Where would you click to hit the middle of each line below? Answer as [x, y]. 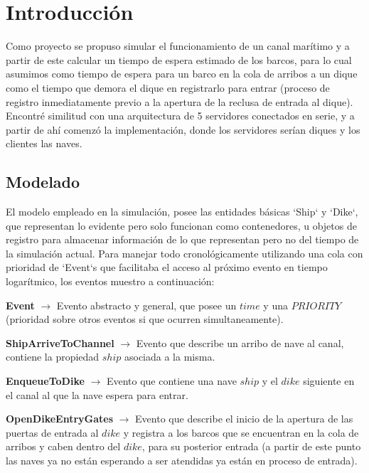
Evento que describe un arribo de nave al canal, [240, 342]
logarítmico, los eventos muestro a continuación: [110, 281]
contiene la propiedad [53, 357]
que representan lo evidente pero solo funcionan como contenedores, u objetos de [181, 225]
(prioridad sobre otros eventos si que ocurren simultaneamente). [145, 319]
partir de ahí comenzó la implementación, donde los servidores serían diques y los [183, 129]
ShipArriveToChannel [60, 342]
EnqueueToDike [45, 381]
